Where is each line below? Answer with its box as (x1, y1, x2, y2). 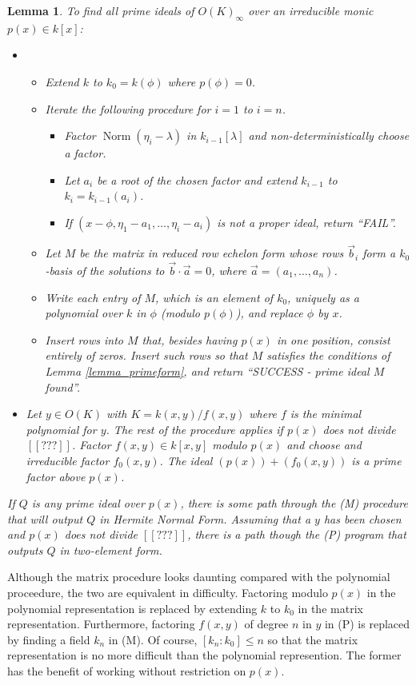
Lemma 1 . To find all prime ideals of (7, 2, 194, 18)
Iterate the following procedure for (45, 100, 211, 117)
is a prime (351, 452, 402, 468)
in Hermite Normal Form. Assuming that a (99, 510, 311, 527)
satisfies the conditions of (266, 347, 390, 364)
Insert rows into (45, 331, 123, 348)
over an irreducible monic (248, 2, 374, 18)
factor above (26, 468, 86, 484)
